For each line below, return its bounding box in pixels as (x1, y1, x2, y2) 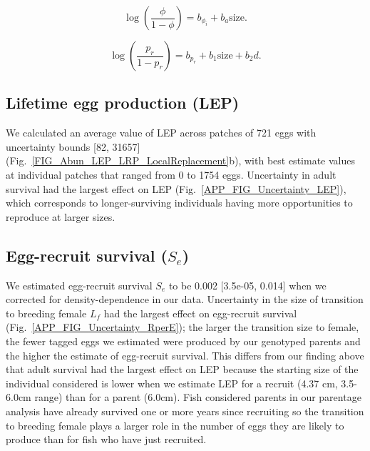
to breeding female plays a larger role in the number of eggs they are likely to (6, 417, 344, 432)
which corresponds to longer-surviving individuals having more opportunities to (6, 195, 353, 210)
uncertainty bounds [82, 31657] (6, 139, 140, 154)
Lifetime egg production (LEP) (6, 91, 240, 114)
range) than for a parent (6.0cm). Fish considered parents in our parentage (34, 390, 361, 405)
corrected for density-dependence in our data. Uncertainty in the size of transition (6, 292, 364, 307)
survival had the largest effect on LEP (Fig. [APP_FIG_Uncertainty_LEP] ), (6, 181, 346, 196)
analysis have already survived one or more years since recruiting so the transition (6, 403, 364, 418)
